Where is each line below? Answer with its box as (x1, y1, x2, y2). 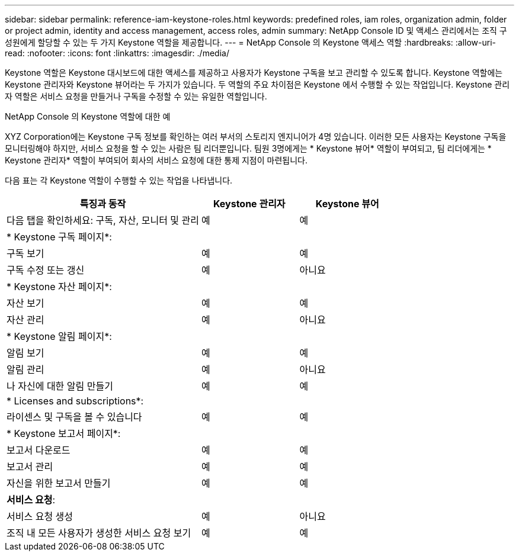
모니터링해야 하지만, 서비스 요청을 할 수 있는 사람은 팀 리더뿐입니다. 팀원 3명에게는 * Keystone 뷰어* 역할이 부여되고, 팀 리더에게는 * (5, 143, 492, 153)
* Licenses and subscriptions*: (7, 395, 144, 407)
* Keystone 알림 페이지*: (7, 330, 112, 342)
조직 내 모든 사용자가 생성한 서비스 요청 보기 (7, 527, 191, 539)
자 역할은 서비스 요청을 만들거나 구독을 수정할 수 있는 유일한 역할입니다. (5, 91, 267, 101)
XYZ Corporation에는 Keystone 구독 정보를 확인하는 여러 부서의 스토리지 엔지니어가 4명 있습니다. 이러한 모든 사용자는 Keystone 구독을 (5, 131, 507, 142)
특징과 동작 (79, 198, 126, 210)
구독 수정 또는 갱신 (7, 264, 85, 276)
